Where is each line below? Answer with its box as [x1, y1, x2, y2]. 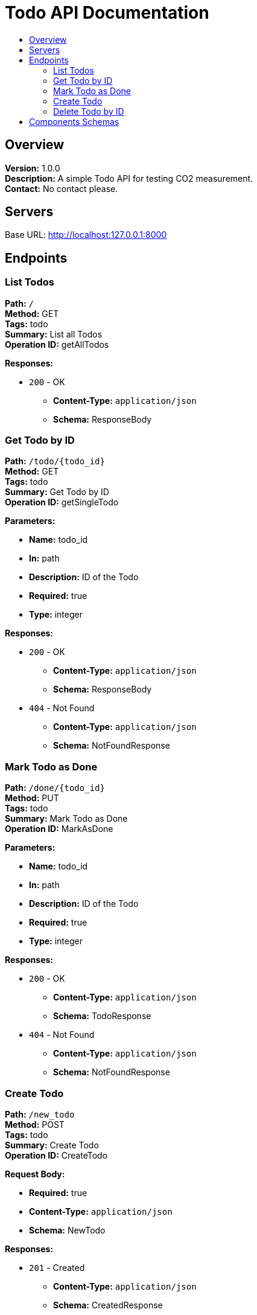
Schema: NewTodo [29, 1224, 106, 1235]
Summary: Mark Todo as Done [5, 813, 128, 824]
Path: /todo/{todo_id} [5, 456, 105, 467]
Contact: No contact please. [5, 183, 118, 194]
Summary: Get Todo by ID [5, 487, 109, 498]
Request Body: [5, 1168, 65, 1179]
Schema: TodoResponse [53, 1011, 151, 1022]
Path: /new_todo [5, 1109, 75, 1119]
